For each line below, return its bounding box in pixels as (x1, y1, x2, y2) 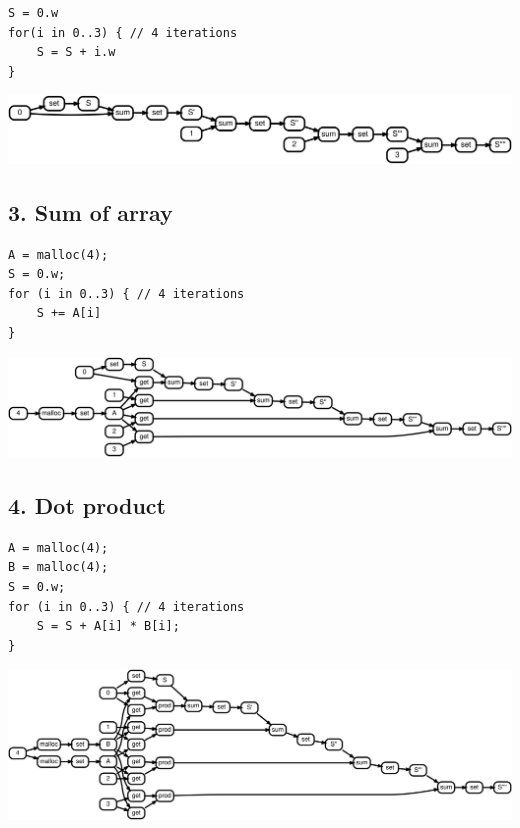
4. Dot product (8, 489, 166, 520)
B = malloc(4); (8, 560, 109, 575)
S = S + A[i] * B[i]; (36, 619, 180, 634)
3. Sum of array (8, 196, 173, 227)
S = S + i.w (36, 45, 116, 60)
